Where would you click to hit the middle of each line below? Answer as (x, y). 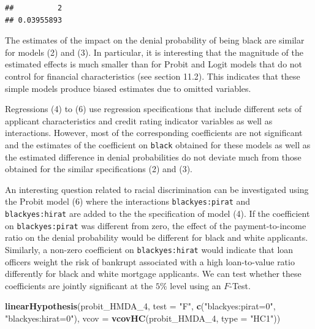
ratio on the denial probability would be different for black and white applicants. (157, 237)
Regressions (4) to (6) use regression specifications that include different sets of (154, 109)
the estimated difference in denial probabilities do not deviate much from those (153, 157)
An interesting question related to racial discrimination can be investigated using (157, 189)
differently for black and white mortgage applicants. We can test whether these (153, 274)
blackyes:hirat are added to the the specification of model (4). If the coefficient (157, 214)
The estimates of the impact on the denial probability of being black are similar (155, 40)
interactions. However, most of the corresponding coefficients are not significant (154, 133)
